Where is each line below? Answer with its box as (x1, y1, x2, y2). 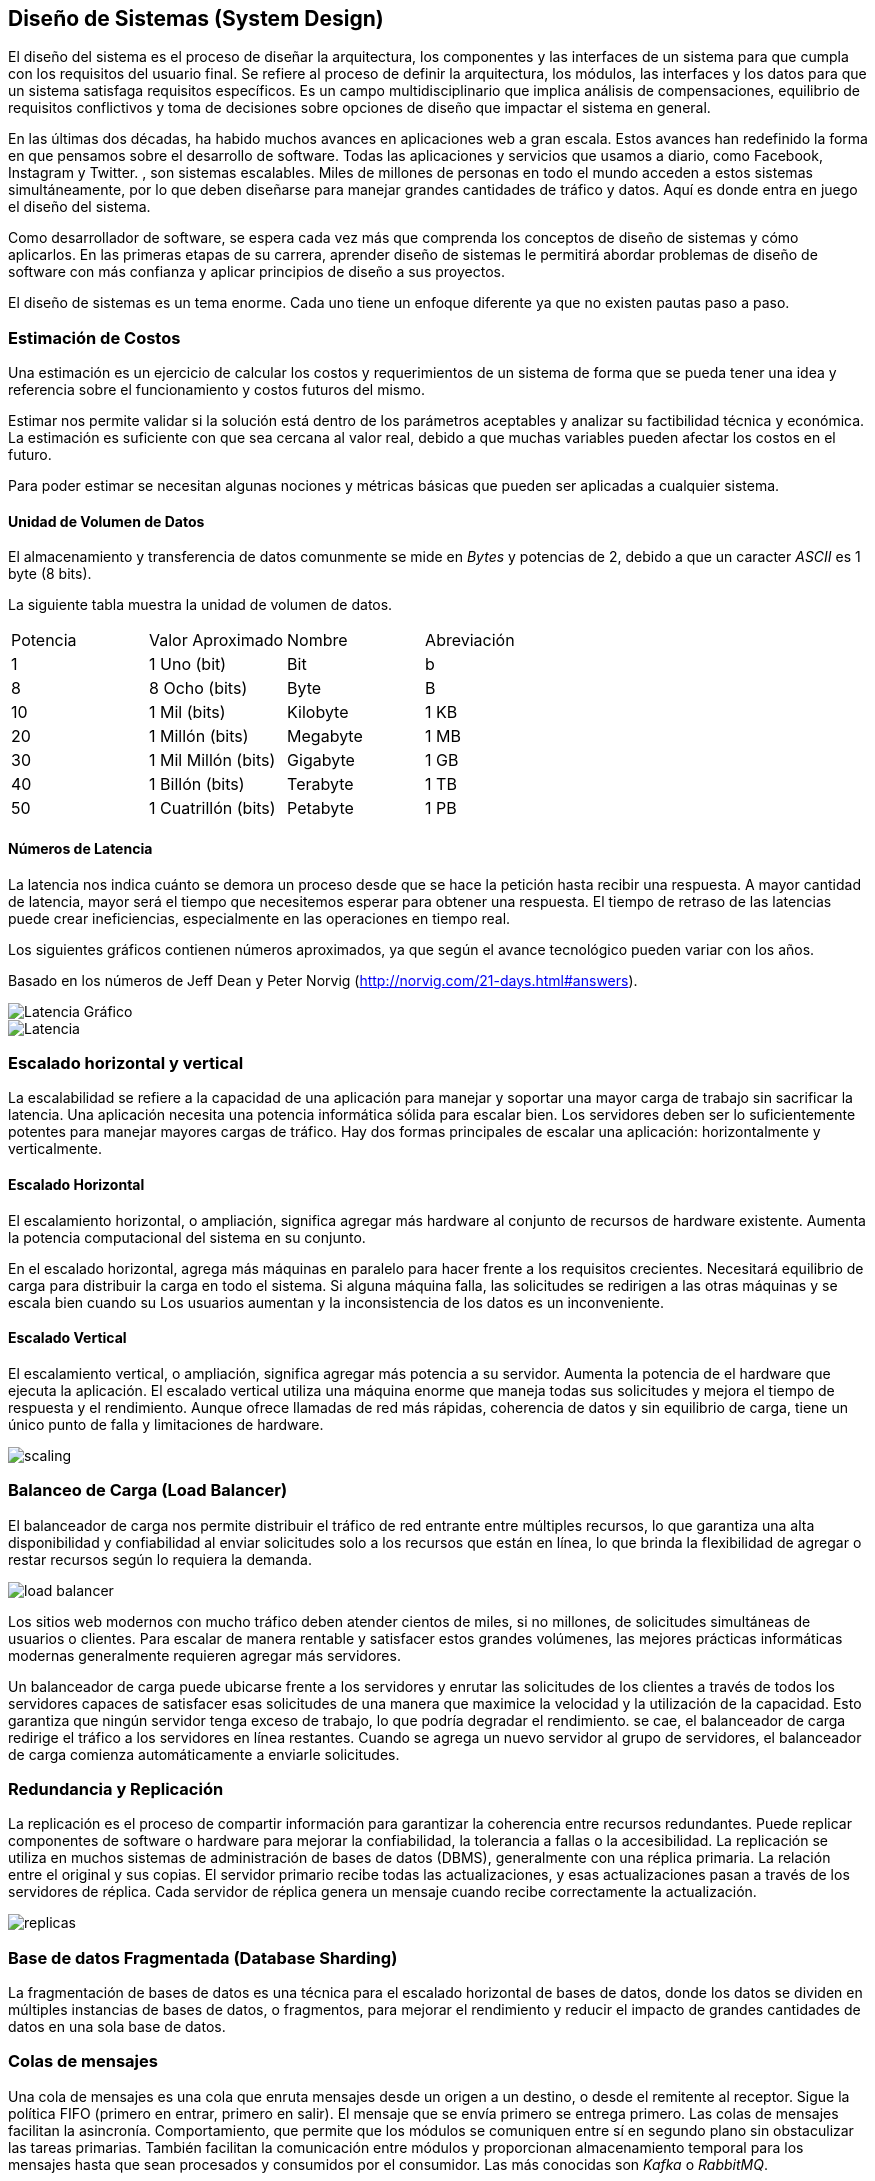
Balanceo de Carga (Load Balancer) (8, 1480, 288, 1501)
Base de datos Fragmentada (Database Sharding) (8, 1947, 398, 1968)
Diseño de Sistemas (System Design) (8, 6, 384, 31)
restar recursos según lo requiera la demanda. (8, 1550, 312, 1568)
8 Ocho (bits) (149, 678, 248, 699)
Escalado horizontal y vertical (8, 1052, 244, 1073)
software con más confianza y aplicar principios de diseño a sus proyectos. (8, 263, 505, 281)
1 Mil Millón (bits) (149, 750, 276, 771)
